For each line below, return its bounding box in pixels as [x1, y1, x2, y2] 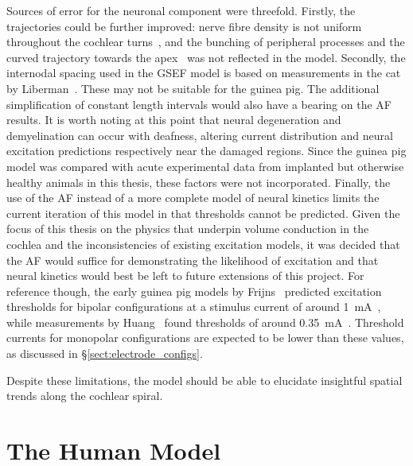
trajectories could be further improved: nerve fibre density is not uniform [6, 17, 362, 34]
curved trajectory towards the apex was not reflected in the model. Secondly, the [6, 49, 406, 65]
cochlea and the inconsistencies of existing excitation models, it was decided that [6, 235, 400, 252]
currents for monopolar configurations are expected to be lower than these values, [6, 329, 404, 346]
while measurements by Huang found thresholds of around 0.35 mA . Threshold [6, 313, 404, 330]
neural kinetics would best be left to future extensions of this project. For [6, 267, 364, 284]
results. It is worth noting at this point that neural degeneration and [6, 111, 341, 128]
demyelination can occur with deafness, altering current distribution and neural [6, 126, 393, 143]
